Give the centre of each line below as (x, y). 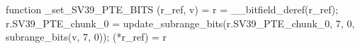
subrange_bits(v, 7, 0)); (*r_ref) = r (86, 37)
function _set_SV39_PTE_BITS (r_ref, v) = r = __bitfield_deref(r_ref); (172, 9)
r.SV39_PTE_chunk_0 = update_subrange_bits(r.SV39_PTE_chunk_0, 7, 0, (180, 23)
